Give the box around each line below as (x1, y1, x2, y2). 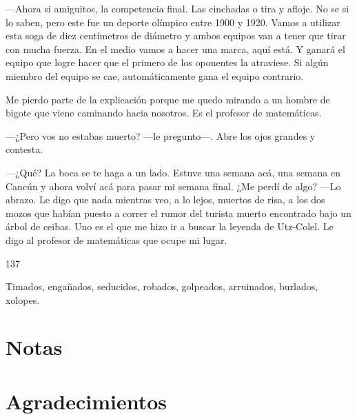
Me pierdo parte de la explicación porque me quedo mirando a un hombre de (6, 92, 330, 106)
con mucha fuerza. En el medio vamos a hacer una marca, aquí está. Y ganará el (6, 41, 345, 56)
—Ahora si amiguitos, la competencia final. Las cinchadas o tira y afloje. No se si (6, 1, 349, 15)
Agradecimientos (6, 387, 167, 415)
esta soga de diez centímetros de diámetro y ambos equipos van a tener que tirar (6, 28, 346, 43)
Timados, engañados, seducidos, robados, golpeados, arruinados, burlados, (6, 279, 318, 294)
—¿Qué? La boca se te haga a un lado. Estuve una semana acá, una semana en (6, 165, 340, 179)
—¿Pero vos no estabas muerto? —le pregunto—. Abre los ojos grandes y (6, 128, 316, 143)
